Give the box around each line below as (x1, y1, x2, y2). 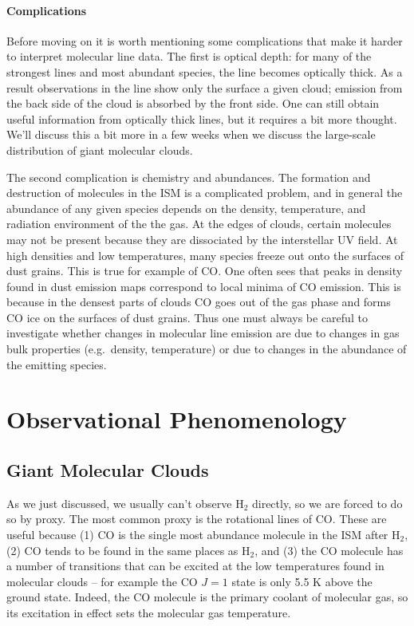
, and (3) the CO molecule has (254, 541, 404, 558)
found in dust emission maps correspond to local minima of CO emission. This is (6, 278, 401, 294)
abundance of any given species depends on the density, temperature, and (6, 199, 366, 216)
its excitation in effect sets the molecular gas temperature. (6, 604, 291, 620)
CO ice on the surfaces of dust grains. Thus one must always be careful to (6, 309, 368, 325)
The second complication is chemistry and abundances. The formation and (6, 168, 371, 185)
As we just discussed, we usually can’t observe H (6, 494, 244, 511)
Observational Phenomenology (6, 403, 347, 435)
